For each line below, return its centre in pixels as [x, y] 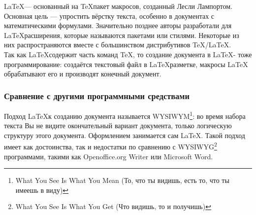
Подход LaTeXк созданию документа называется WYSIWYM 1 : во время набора [125, 115]
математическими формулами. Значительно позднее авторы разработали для [118, 25]
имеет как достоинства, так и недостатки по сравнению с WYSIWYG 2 [111, 146]
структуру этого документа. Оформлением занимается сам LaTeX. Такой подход [125, 135]
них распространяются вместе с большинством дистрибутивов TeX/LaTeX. [118, 45]
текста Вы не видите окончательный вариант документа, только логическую [118, 125]
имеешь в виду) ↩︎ [42, 190]
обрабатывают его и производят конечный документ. [83, 74]
